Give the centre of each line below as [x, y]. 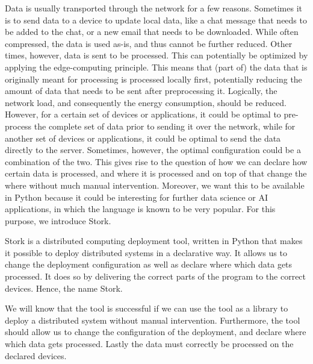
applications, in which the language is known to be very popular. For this [140, 209]
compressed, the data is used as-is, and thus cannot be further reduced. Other [149, 43]
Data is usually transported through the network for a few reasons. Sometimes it [154, 8]
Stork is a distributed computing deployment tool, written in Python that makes [154, 241]
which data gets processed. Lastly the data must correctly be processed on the [149, 344]
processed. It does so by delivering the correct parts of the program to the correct [156, 276]
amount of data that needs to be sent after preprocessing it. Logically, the [141, 91]
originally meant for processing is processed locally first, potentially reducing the [153, 79]
